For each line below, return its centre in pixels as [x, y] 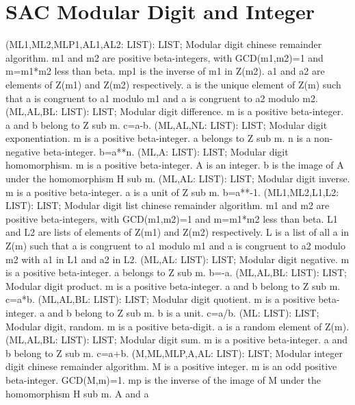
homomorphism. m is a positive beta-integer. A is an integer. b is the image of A [175, 165]
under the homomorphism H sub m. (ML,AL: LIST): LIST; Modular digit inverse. [178, 179]
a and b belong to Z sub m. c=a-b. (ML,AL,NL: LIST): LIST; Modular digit [167, 124]
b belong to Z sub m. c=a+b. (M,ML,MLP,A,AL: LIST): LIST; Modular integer [174, 353]
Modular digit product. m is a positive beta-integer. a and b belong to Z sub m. [173, 285]
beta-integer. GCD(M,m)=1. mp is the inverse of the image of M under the [163, 379]
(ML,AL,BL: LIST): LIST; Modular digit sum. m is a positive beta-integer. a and [177, 340]
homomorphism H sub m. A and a [77, 393]
